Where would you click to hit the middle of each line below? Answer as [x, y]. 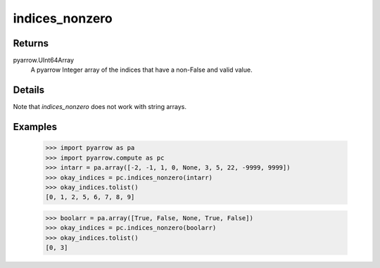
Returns [31, 43]
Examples [35, 127]
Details [29, 90]
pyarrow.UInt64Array [43, 60]
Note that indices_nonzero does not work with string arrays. [100, 107]
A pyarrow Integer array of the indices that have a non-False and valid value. [141, 70]
